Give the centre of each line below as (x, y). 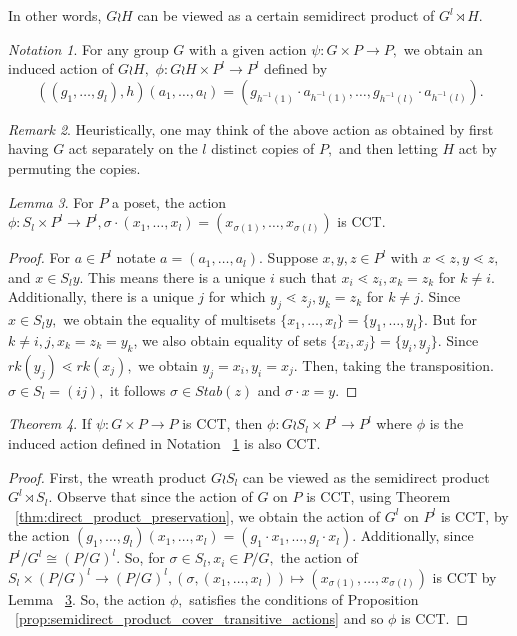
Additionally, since (417, 535)
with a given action (248, 48)
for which (237, 296)
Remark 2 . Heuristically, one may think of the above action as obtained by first (251, 128)
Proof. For (39, 257)
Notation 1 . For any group (88, 48)
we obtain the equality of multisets (169, 319)
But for (455, 319)
